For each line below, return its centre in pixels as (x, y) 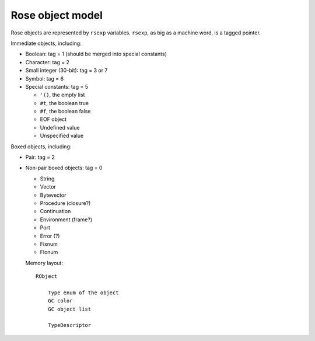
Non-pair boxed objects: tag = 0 (64, 168)
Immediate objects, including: (46, 43)
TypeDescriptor (69, 325)
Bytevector (53, 195)
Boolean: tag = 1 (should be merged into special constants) (96, 54)
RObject (47, 276)
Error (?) (50, 236)
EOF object (53, 119)
